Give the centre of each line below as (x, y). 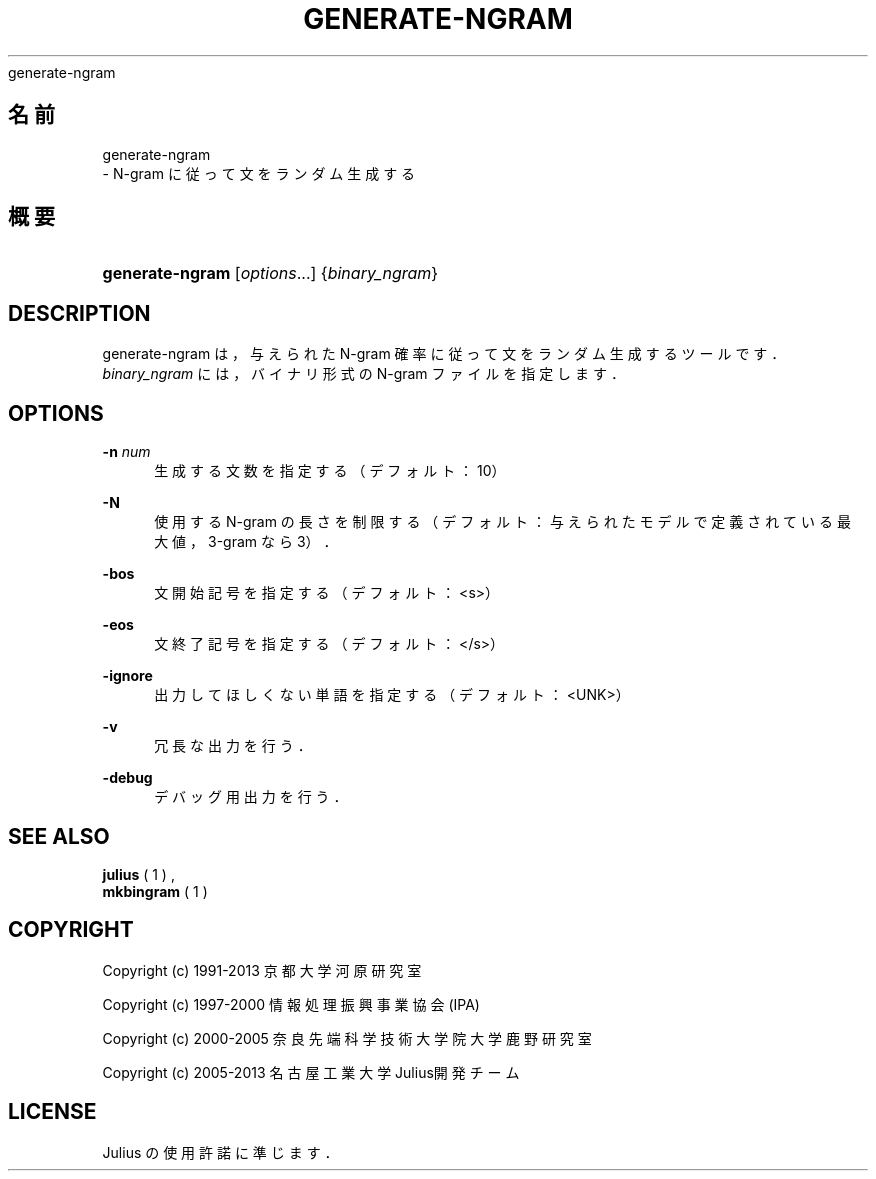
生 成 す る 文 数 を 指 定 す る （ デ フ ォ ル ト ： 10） (330, 471)
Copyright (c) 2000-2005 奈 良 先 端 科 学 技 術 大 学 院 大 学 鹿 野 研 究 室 (347, 1038)
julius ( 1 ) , (138, 874)
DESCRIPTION (79, 313)
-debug (127, 778)
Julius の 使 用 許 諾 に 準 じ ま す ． (220, 1152)
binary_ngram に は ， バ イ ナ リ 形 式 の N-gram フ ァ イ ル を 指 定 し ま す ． (363, 374)
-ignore (127, 676)
